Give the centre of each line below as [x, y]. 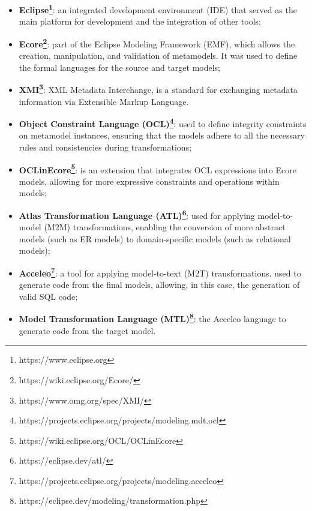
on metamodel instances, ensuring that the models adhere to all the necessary [162, 135]
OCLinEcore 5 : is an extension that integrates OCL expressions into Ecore [157, 169]
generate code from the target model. [87, 330]
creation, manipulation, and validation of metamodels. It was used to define [158, 55]
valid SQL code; [48, 296]
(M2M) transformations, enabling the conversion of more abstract [165, 227]
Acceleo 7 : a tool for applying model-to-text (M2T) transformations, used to [160, 272]
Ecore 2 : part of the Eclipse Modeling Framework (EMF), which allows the [157, 43]
